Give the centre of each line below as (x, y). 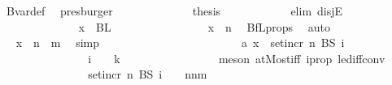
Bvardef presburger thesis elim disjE (174, 11)
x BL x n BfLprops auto (204, 26)
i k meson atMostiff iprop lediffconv (237, 58)
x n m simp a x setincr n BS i (180, 42)
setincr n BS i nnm (148, 74)
